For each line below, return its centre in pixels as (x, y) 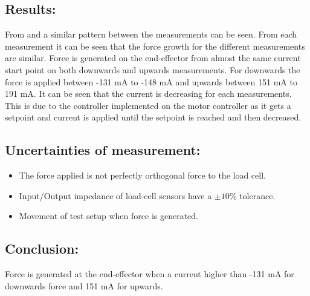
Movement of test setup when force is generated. (109, 216)
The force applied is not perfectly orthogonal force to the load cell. (142, 175)
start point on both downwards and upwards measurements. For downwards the (153, 69)
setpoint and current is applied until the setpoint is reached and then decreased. (153, 117)
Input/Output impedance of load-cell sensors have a (115, 195)
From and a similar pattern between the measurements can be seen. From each (151, 34)
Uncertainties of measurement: (103, 150)
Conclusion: (42, 248)
